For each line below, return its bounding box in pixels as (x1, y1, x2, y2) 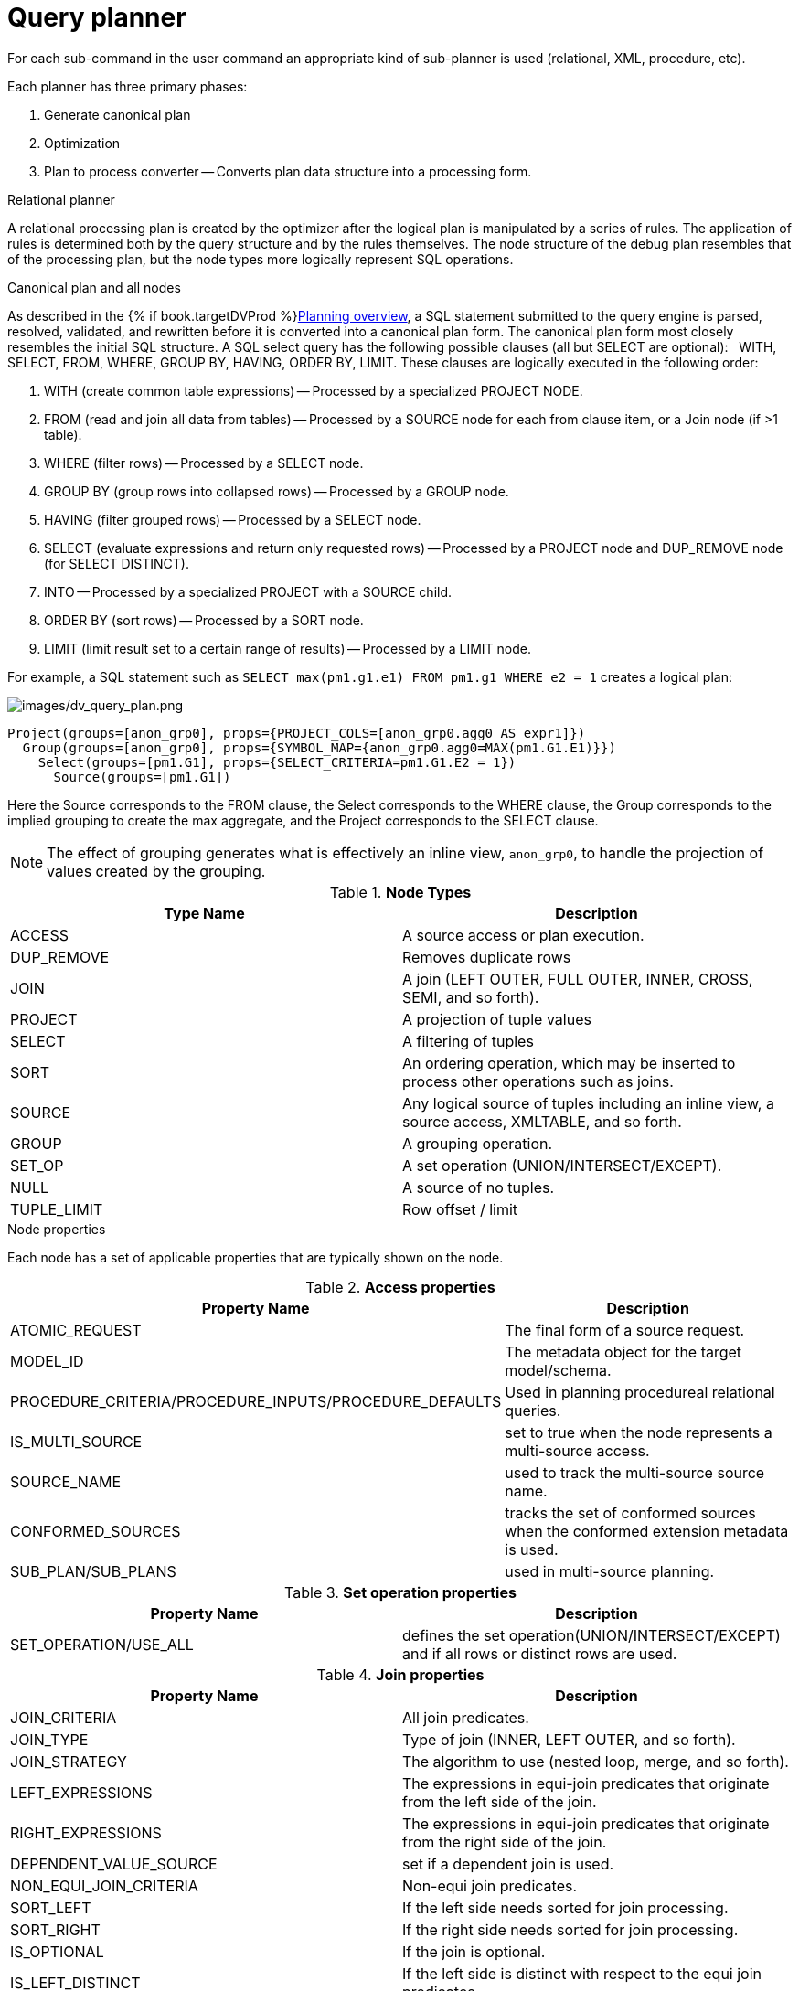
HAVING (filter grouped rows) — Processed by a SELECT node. (44, 511, 421, 527)
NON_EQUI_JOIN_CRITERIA (10, 1876, 198, 1895)
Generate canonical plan (44, 106, 191, 122)
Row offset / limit (402, 1199, 518, 1219)
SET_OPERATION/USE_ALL (10, 1634, 194, 1654)
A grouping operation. (402, 1134, 553, 1153)
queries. (505, 1400, 561, 1420)
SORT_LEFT (10, 1898, 91, 1917)
